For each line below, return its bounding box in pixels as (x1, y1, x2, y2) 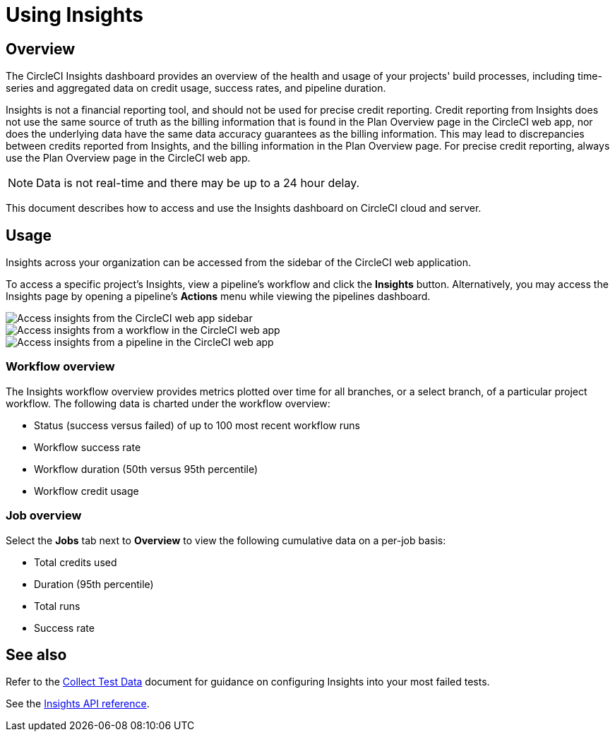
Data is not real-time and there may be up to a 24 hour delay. (36, 176, 360, 191)
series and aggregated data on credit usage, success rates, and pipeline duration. (6, 82, 386, 95)
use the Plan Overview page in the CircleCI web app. (6, 152, 251, 164)
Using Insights (6, 3, 143, 27)
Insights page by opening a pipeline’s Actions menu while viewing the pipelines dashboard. (6, 290, 431, 303)
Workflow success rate (34, 441, 141, 453)
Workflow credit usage (34, 484, 139, 497)
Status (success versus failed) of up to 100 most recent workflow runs (34, 419, 360, 431)
